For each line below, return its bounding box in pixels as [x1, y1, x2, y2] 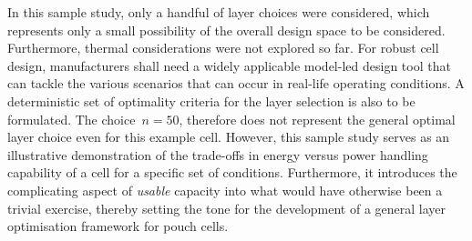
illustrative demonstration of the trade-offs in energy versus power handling [7, 145, 428, 164]
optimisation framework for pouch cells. [7, 216, 229, 236]
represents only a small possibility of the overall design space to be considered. [7, 20, 446, 39]
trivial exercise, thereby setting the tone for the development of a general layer [7, 198, 446, 217]
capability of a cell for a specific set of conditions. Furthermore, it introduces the [7, 163, 457, 182]
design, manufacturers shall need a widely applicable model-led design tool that [7, 55, 451, 75]
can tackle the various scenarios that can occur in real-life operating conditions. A [7, 74, 465, 93]
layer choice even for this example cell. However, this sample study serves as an [7, 127, 450, 146]
